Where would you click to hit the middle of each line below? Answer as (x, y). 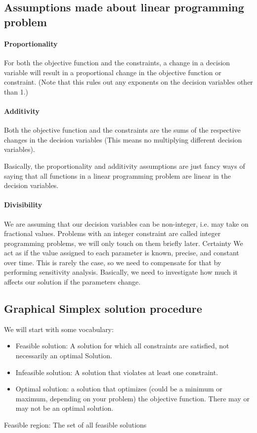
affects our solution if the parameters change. (72, 282)
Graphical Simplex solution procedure (103, 309)
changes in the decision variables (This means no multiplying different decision (123, 139)
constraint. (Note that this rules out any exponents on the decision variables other (128, 82)
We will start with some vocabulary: (59, 329)
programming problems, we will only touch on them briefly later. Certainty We (124, 243)
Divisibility (23, 205)
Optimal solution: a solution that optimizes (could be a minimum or (119, 389)
